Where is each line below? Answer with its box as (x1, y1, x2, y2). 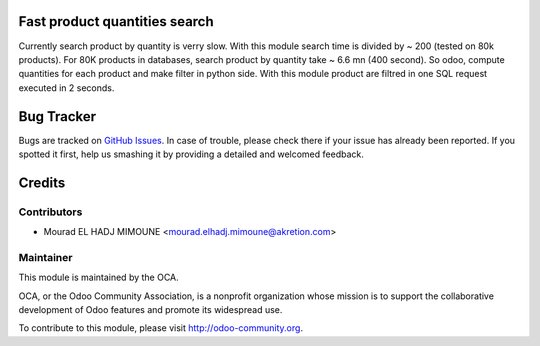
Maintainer (18, 250, 73, 264)
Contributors (18, 205, 83, 219)
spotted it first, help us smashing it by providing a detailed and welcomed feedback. (18, 148, 364, 160)
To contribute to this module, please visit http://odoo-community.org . (18, 322, 304, 334)
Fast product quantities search (18, 13, 214, 30)
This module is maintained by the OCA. (18, 271, 179, 284)
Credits (18, 174, 66, 191)
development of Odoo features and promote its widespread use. (18, 304, 283, 316)
